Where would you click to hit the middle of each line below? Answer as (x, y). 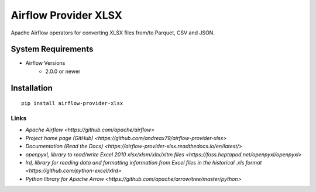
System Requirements (52, 49)
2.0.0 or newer (63, 71)
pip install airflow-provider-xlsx (72, 103)
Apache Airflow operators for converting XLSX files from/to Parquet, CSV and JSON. (113, 33)
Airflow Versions (45, 63)
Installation (32, 88)
